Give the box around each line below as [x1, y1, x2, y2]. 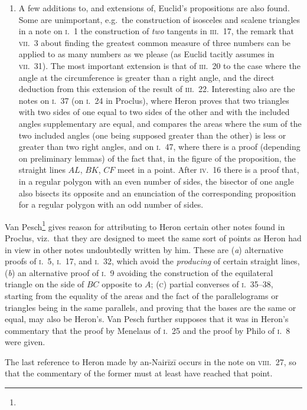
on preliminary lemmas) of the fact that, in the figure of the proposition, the [18, 152, 296, 164]
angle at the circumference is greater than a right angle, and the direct [18, 71, 275, 83]
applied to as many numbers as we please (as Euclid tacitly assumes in [18, 48, 275, 60]
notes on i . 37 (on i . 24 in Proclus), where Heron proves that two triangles [18, 94, 289, 106]
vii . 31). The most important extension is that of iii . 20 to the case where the [18, 59, 301, 71]
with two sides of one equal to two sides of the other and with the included [18, 106, 290, 118]
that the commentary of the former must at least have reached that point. [5, 367, 273, 379]
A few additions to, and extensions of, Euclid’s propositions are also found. [18, 2, 290, 14]
